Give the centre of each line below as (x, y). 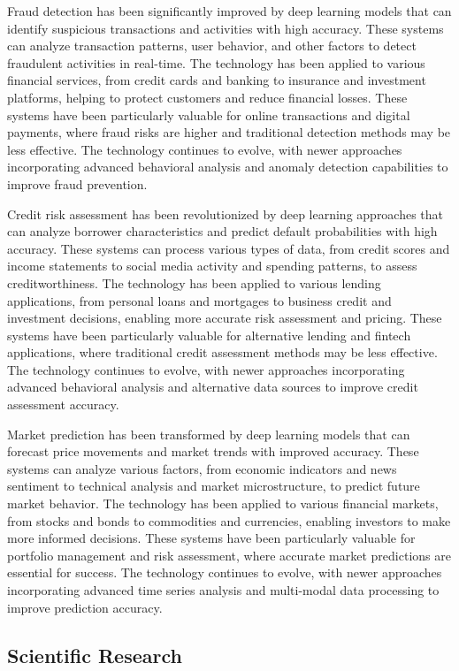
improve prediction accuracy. (85, 607)
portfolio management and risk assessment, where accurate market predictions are (229, 555)
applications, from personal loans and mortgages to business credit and (199, 300)
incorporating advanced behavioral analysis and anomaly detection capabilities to (228, 167)
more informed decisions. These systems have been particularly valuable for (211, 538)
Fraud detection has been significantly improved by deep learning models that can (229, 11)
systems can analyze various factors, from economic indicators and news (202, 468)
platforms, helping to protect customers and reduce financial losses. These (207, 97)
